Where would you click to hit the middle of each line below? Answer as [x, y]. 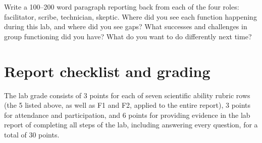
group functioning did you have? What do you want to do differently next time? [128, 36]
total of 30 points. [32, 134]
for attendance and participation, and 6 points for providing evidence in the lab [127, 115]
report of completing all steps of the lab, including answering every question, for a [131, 125]
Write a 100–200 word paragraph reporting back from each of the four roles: [122, 7]
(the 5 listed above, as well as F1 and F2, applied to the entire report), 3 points [127, 105]
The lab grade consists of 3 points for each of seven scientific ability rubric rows [127, 95]
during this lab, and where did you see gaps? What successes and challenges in [126, 26]
